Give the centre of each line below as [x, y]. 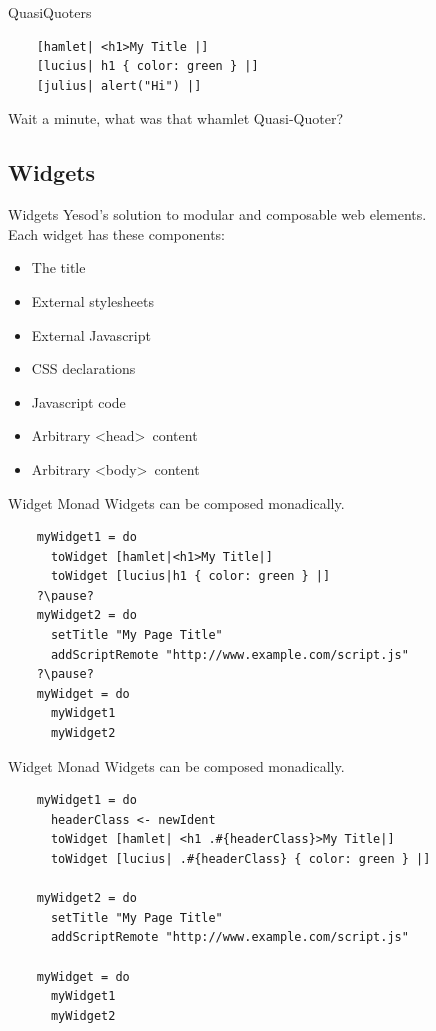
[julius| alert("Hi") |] [119, 85]
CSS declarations [83, 368]
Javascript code [78, 401]
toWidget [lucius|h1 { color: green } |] [190, 576]
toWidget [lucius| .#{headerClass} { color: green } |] [240, 859]
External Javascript [91, 334]
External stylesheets [92, 300]
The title [58, 267]
